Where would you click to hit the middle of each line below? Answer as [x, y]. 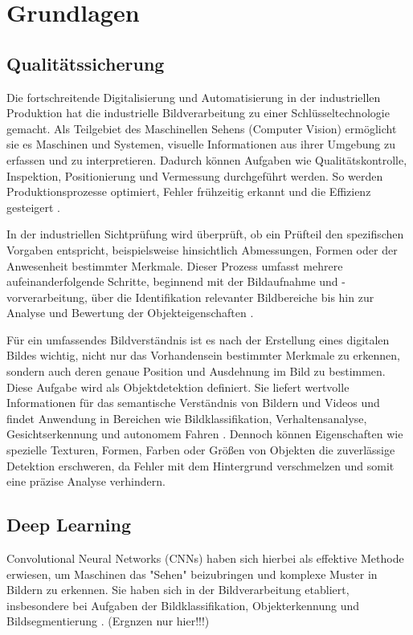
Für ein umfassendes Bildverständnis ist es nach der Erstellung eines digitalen [198, 339]
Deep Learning [69, 525]
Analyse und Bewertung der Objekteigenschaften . [130, 313]
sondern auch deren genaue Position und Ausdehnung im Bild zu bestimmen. [196, 371]
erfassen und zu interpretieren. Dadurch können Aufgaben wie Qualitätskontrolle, [207, 159]
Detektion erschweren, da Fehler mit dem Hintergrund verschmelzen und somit [200, 465]
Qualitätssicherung [86, 63]
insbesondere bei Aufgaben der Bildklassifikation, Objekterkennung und [183, 605]
